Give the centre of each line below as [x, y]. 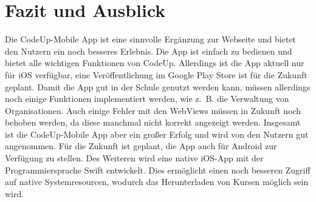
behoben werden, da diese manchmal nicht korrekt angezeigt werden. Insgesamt [153, 122]
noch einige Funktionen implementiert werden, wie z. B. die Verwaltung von [147, 99]
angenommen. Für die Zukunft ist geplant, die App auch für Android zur [141, 146]
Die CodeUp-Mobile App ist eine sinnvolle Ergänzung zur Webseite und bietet [151, 39]
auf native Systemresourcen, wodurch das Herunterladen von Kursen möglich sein [157, 182]
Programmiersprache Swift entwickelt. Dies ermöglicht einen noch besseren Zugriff [158, 170]
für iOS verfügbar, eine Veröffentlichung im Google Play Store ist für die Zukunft [156, 74]
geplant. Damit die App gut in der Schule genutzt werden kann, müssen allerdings [158, 86]
